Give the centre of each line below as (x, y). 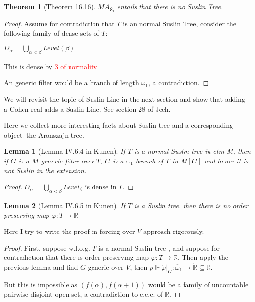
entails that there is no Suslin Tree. (170, 6)
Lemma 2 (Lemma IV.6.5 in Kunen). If (65, 205)
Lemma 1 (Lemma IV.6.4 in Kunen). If (65, 151)
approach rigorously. (174, 231)
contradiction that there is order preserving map (76, 257)
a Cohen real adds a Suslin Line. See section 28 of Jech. (87, 108)
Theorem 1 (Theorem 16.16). (50, 6)
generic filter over (67, 161)
